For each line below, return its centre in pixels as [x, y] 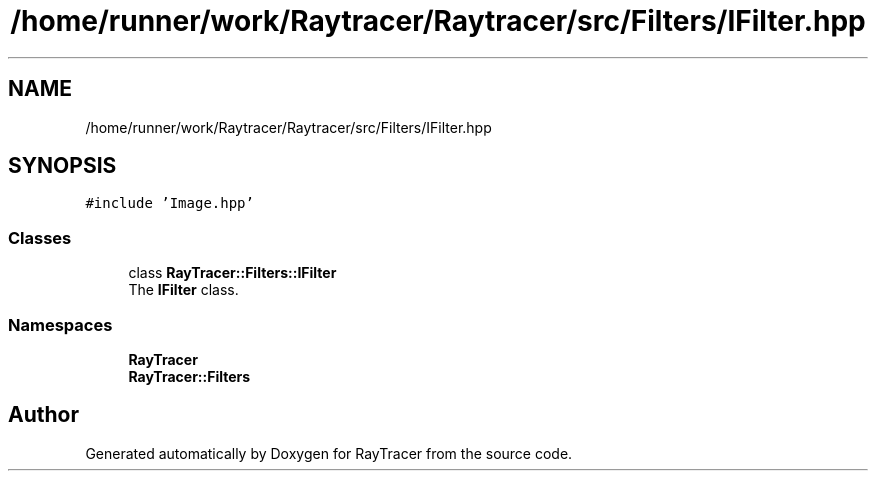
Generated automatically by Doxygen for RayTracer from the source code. [329, 453]
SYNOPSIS [62, 166]
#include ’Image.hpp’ [169, 203]
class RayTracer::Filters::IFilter [232, 273]
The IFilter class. [183, 290]
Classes [40, 237]
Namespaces [60, 324]
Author [43, 415]
